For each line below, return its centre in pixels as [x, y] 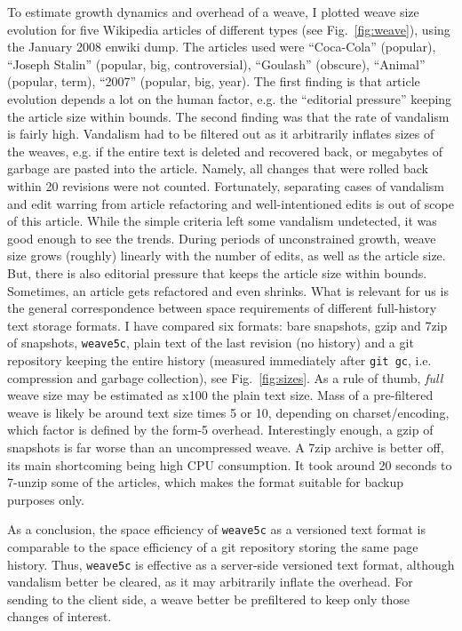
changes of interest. [60, 616]
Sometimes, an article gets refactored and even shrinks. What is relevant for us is [228, 290]
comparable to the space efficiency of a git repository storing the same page [213, 547]
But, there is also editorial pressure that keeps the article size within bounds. [217, 272]
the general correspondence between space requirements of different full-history [222, 308]
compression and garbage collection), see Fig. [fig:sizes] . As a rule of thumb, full [225, 377]
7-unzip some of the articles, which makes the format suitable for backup [206, 482]
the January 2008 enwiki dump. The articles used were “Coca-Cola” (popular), [222, 47]
